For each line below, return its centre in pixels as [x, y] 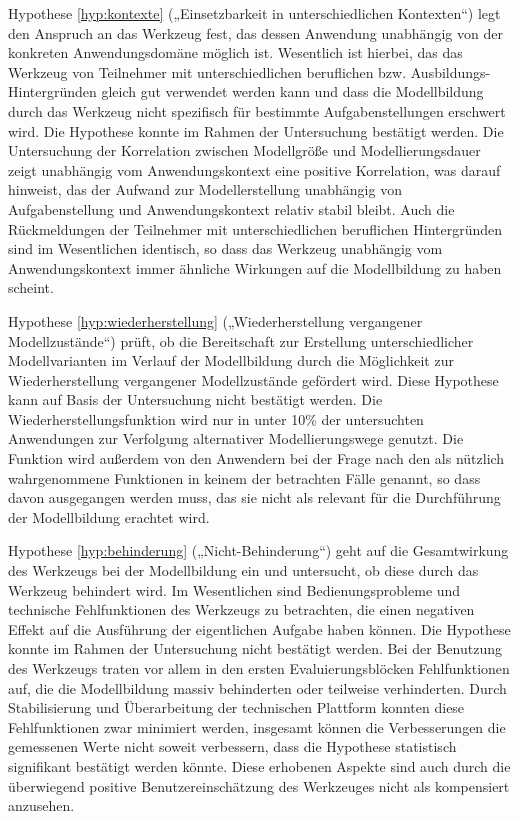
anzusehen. [41, 805]
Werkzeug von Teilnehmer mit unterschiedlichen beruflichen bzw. [207, 71]
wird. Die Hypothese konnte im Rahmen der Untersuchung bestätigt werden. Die [256, 130]
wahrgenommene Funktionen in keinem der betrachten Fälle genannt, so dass [244, 477]
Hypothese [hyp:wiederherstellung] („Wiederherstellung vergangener [215, 320]
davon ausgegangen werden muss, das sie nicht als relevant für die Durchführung [254, 497]
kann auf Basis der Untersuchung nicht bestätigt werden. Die [195, 399]
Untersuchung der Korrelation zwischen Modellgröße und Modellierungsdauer [244, 150]
